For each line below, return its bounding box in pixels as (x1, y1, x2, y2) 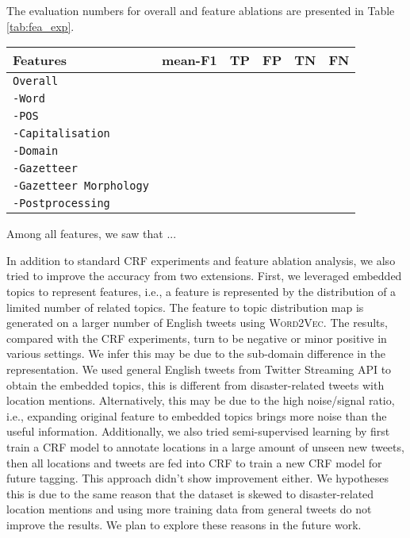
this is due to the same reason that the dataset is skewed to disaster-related (6, 485, 374, 501)
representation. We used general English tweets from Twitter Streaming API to (6, 360, 392, 377)
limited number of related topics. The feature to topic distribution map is (6, 298, 364, 315)
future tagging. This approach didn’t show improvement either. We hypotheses (6, 470, 389, 486)
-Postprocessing (13, 197, 110, 210)
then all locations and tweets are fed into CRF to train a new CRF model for (6, 454, 382, 471)
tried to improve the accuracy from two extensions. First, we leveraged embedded (6, 267, 402, 284)
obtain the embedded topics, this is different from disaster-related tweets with (6, 376, 385, 393)
